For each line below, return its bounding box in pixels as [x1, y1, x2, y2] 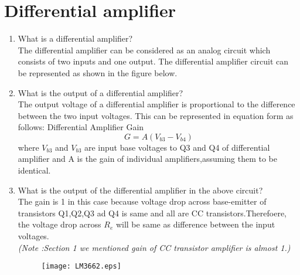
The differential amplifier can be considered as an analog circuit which [18, 43, 271, 56]
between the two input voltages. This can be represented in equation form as [18, 109, 294, 121]
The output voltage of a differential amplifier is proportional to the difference [18, 98, 295, 110]
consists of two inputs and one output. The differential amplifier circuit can [18, 55, 289, 67]
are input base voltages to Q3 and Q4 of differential [84, 141, 270, 153]
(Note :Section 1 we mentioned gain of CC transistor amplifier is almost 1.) [18, 241, 291, 253]
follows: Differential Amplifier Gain [18, 121, 144, 133]
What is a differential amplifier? [18, 32, 133, 45]
